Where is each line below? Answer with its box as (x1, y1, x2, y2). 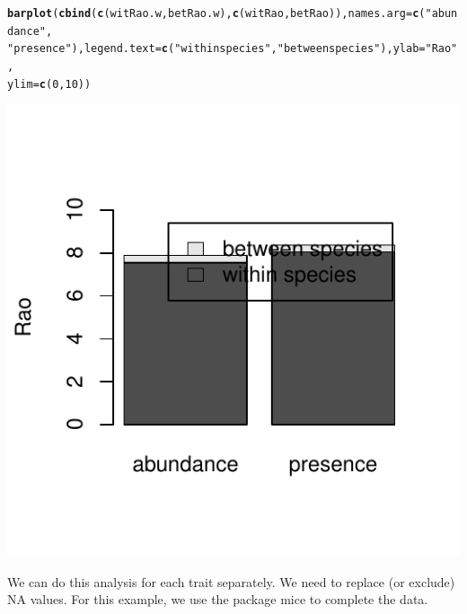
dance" (7, 24, 46, 38)
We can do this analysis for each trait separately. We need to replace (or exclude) (7, 572, 455, 591)
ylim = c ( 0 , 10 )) (7, 77, 92, 91)
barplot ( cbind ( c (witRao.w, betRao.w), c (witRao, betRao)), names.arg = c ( (7, 7, 426, 20)
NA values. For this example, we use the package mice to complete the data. (7, 590, 428, 609)
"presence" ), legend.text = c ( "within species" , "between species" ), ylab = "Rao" (7, 42, 458, 56)
